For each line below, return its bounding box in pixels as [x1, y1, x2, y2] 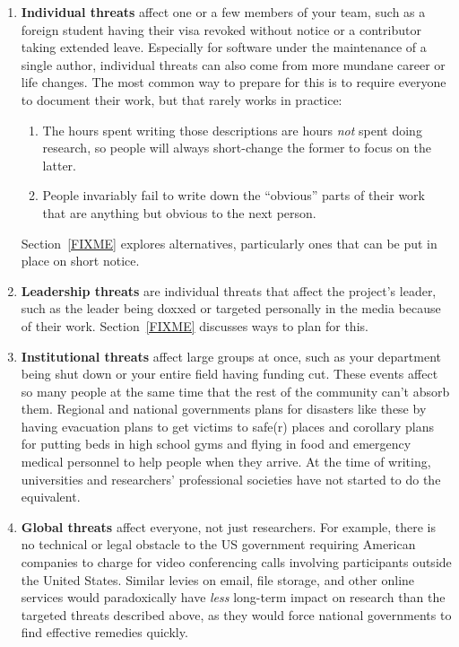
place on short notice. [21, 251, 140, 270]
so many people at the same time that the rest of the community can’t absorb [21, 381, 450, 400]
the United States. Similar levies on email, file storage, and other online [21, 570, 415, 589]
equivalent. [21, 487, 81, 506]
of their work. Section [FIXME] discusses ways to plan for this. [21, 316, 368, 335]
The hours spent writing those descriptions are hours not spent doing [42, 120, 422, 139]
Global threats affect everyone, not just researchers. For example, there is [21, 517, 437, 536]
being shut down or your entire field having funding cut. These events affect [21, 364, 438, 383]
